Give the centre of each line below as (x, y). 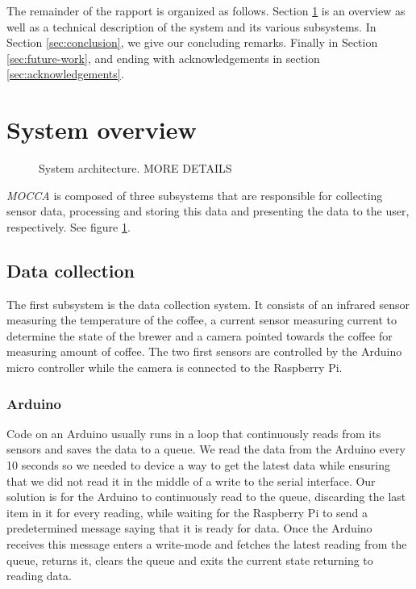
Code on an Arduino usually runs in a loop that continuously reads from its (194, 433)
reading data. (39, 576)
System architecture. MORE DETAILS (135, 168)
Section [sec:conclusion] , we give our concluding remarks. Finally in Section (192, 42)
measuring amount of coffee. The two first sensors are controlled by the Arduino (204, 351)
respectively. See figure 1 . (69, 226)
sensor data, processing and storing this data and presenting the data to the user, (208, 211)
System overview (102, 129)
